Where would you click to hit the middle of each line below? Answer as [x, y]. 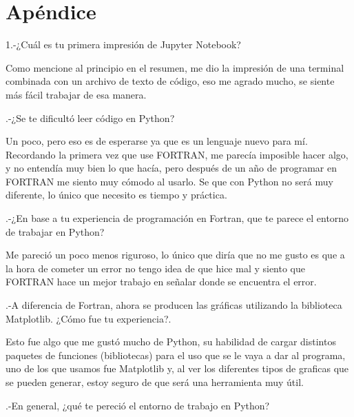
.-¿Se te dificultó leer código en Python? [90, 118]
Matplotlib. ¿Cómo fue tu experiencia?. [88, 318]
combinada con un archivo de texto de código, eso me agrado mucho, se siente [170, 81]
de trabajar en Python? [55, 231]
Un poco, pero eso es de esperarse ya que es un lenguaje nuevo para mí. [157, 141]
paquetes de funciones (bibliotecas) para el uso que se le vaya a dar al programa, [176, 355]
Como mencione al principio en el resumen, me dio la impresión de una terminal [175, 67]
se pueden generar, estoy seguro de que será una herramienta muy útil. [155, 382]
